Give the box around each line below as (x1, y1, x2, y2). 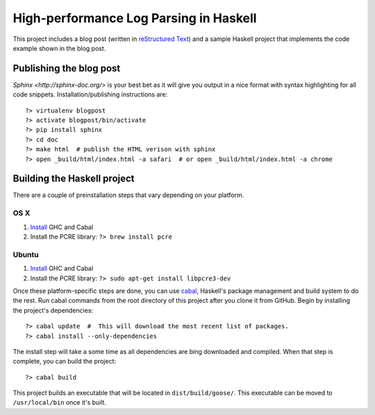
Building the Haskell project (12, 173, 135, 185)
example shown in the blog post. (12, 44, 106, 52)
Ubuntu (12, 250, 39, 260)
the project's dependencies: (12, 306, 94, 314)
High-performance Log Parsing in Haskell (12, 10, 257, 26)
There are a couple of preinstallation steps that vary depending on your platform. (12, 191, 244, 199)
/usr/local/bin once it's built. (12, 398, 107, 407)
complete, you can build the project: (12, 357, 117, 366)
